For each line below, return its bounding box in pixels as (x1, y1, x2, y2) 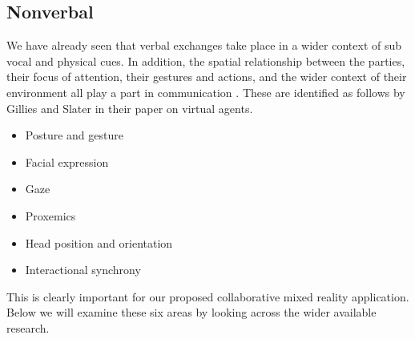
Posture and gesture (25, 127, 123, 143)
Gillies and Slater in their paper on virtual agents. (6, 99, 253, 116)
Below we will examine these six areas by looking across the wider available (6, 304, 377, 321)
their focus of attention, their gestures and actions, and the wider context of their (6, 68, 407, 85)
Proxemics (25, 207, 76, 224)
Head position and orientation (25, 234, 173, 251)
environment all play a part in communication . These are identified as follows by (6, 83, 405, 100)
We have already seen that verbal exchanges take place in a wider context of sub (6, 37, 402, 54)
